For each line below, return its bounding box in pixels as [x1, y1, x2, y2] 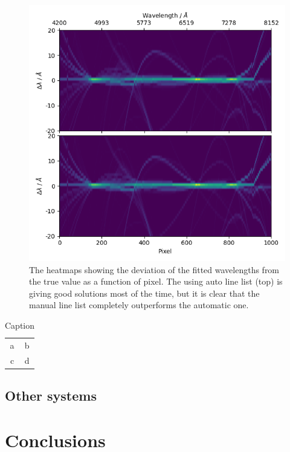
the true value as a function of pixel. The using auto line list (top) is [29, 275, 283, 288]
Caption [5, 318, 35, 331]
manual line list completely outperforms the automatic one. [29, 299, 249, 311]
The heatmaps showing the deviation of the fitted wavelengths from [29, 263, 280, 276]
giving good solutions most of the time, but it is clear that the [29, 286, 260, 299]
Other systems [5, 386, 97, 405]
